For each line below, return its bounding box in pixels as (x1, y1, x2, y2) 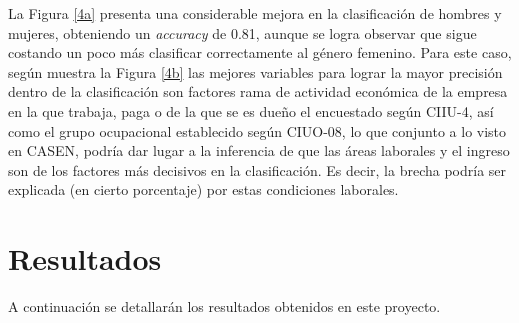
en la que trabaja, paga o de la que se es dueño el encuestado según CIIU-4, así (8, 100, 494, 121)
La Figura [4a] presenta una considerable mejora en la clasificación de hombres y (8, 3, 502, 23)
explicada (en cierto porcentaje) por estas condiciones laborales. (8, 179, 399, 200)
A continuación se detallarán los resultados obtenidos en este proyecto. (8, 296, 441, 317)
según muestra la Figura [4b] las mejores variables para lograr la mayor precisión (8, 61, 503, 82)
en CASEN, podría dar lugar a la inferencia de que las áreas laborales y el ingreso (8, 140, 510, 161)
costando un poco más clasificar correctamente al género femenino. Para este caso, (8, 42, 512, 63)
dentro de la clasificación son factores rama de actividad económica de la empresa (8, 81, 508, 102)
